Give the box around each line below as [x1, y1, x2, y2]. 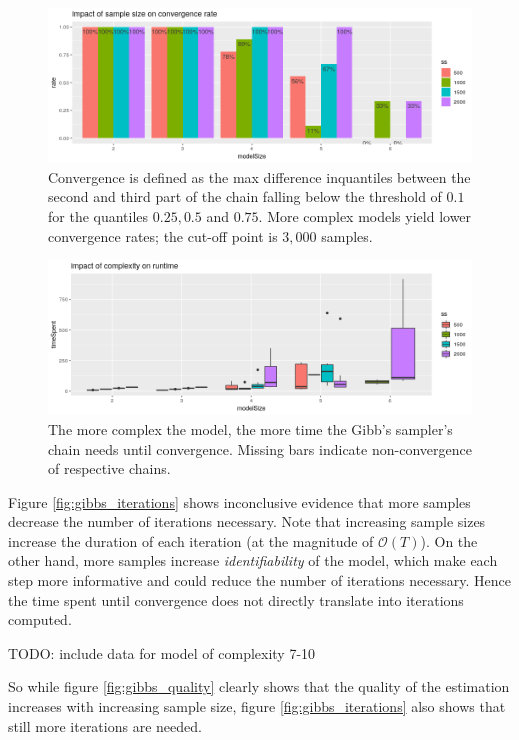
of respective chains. [48, 458, 171, 479]
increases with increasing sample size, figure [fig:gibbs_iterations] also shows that [8, 696, 506, 717]
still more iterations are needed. [8, 715, 202, 736]
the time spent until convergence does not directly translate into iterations [8, 589, 464, 610]
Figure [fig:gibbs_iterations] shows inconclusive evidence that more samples [8, 491, 471, 512]
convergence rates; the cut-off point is [48, 225, 278, 246]
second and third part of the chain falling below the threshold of [48, 186, 442, 207]
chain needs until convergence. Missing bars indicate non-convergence [48, 438, 472, 459]
